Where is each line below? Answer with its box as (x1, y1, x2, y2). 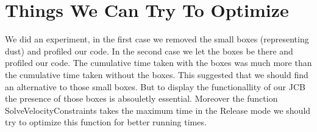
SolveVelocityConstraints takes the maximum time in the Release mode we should (5, 104, 311, 116)
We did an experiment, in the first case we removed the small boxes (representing (5, 33, 309, 45)
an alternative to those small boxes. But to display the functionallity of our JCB (5, 80, 305, 93)
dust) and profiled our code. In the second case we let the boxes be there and (5, 44, 293, 57)
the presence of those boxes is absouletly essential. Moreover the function (5, 92, 278, 105)
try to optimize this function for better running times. (5, 116, 207, 128)
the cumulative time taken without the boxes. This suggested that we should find (5, 68, 308, 81)
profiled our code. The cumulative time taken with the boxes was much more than (5, 56, 312, 69)
